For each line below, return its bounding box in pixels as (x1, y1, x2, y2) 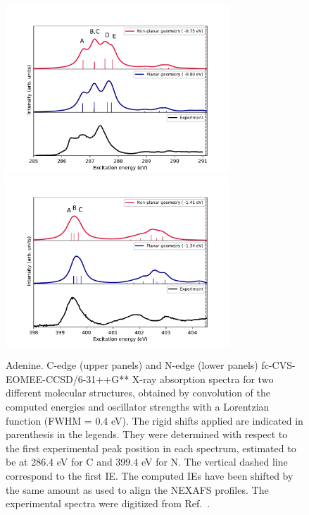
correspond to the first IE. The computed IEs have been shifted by (6, 468, 294, 483)
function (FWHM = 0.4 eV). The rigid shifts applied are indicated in (6, 413, 303, 428)
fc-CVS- (261, 358, 296, 372)
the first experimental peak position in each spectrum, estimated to (6, 440, 296, 455)
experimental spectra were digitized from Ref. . (6, 496, 210, 511)
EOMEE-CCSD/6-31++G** (6, 371, 130, 386)
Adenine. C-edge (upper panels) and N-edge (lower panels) (6, 358, 258, 372)
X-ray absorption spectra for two (132, 371, 274, 386)
